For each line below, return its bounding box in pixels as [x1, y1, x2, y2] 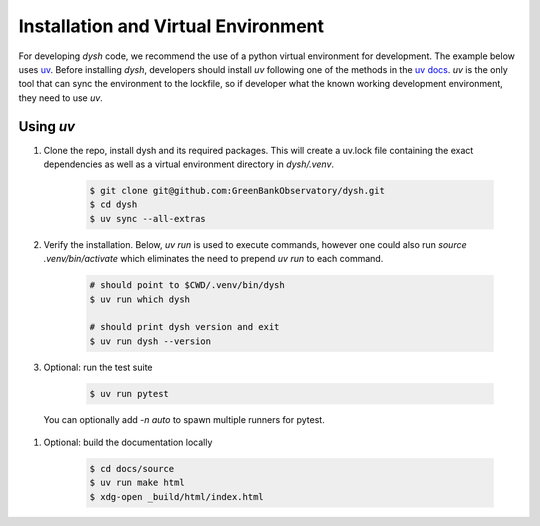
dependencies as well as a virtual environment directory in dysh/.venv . [43, 158, 335, 170]
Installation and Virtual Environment [18, 15, 325, 37]
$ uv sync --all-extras [89, 213, 207, 224]
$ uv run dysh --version [89, 335, 212, 347]
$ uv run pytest [89, 388, 170, 399]
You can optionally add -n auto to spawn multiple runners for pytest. [43, 413, 325, 425]
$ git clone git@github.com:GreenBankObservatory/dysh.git [89, 185, 385, 196]
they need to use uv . [18, 91, 104, 104]
